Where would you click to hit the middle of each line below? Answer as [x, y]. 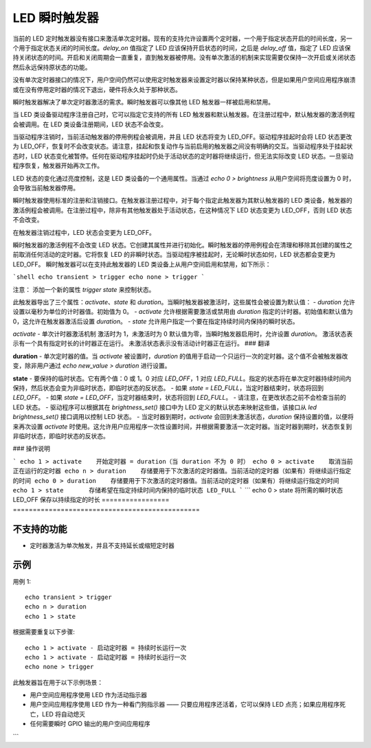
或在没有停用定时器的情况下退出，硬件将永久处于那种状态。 [97, 89]
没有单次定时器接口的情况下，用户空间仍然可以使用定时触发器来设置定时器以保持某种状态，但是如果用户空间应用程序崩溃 [184, 80]
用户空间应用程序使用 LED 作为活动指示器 [89, 695]
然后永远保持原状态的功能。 [52, 67]
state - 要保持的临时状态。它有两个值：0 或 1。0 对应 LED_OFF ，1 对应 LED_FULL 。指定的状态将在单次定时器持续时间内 [182, 378]
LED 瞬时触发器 [56, 18]
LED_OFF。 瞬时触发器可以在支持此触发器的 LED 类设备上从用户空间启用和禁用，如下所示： [142, 264]
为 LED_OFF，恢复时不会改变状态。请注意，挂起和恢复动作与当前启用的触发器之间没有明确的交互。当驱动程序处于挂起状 [183, 146]
